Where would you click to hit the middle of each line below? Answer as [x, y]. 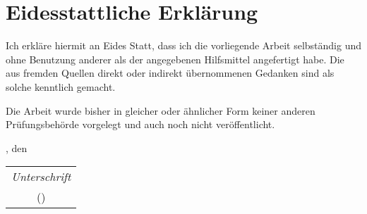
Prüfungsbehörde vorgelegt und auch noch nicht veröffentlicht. [140, 124]
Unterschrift [41, 177]
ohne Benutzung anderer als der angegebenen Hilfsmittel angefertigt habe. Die [175, 59]
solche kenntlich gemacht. [61, 86]
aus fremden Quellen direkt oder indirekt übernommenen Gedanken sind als [170, 73]
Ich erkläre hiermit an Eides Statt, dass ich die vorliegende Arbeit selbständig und [184, 45]
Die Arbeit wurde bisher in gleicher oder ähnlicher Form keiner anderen [161, 110]
